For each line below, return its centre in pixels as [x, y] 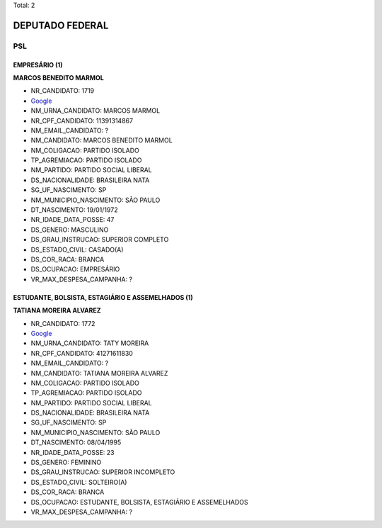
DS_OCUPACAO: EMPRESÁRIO [75, 269]
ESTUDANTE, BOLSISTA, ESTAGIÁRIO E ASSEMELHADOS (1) [103, 297]
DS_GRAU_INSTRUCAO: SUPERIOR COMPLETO [100, 240]
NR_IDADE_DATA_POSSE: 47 [73, 220]
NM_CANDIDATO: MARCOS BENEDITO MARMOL [102, 140]
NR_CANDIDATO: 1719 [63, 91]
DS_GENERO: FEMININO [66, 462]
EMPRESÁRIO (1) [38, 64]
